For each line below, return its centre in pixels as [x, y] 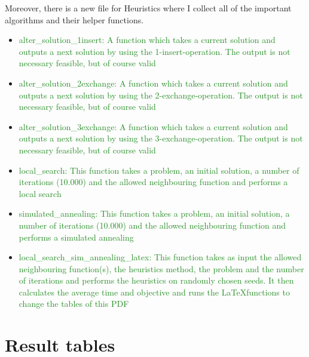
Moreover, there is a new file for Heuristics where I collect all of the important [148, 8]
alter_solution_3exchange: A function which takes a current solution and [153, 126]
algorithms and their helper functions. [74, 19]
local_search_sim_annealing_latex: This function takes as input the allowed [160, 257]
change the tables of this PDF [74, 304]
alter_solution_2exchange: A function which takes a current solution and [153, 83]
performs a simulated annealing [76, 237]
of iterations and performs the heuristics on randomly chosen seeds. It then [156, 280]
